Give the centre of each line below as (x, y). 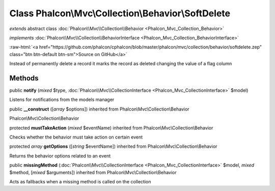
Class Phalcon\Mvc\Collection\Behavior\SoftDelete (120, 13)
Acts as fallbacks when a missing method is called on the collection (80, 181)
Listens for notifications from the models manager (62, 100)
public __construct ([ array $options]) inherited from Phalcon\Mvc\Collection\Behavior (99, 109)
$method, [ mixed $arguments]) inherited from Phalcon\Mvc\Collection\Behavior (93, 172)
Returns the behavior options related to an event (60, 156)
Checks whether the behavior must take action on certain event (76, 137)
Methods (24, 78)
